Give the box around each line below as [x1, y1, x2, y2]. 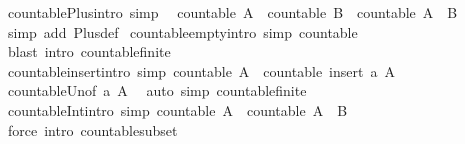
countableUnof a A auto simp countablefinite [7, 80, 307, 101]
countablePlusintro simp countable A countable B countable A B [7, 2, 458, 22]
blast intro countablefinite [7, 41, 171, 62]
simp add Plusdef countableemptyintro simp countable [7, 21, 358, 42]
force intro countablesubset [7, 119, 178, 140]
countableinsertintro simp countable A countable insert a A [7, 60, 395, 81]
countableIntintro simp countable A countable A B [7, 99, 348, 120]
